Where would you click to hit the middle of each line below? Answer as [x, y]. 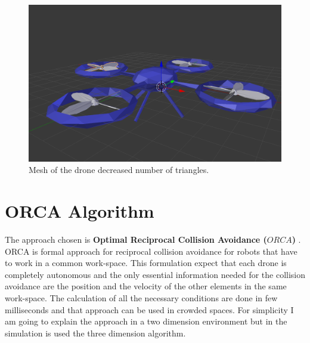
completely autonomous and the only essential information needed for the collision [155, 274]
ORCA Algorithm [80, 211]
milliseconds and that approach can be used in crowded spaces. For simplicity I [149, 309]
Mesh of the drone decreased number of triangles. [119, 170]
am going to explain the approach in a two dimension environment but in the [146, 321]
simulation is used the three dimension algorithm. [95, 333]
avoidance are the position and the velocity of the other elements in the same [146, 286]
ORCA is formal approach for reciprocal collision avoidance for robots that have [151, 251]
